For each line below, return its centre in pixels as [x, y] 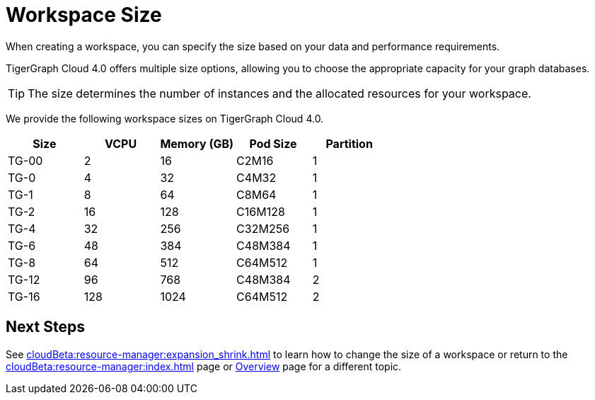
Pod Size [273, 143]
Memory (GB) [197, 143]
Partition [349, 143]
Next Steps [45, 327]
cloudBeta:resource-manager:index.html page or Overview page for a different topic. [204, 366]
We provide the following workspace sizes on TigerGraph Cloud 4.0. [165, 118]
